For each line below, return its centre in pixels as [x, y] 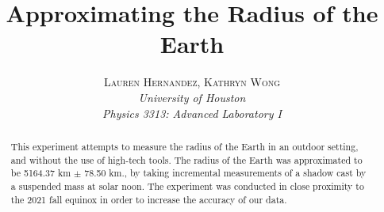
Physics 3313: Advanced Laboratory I [192, 113]
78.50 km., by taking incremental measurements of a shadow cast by [225, 173]
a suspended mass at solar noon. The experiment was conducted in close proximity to [187, 185]
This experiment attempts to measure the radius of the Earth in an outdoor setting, [184, 146]
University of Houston [192, 97]
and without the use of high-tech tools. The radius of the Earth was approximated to [186, 159]
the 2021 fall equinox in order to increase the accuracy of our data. [149, 199]
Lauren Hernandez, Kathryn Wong [192, 82]
